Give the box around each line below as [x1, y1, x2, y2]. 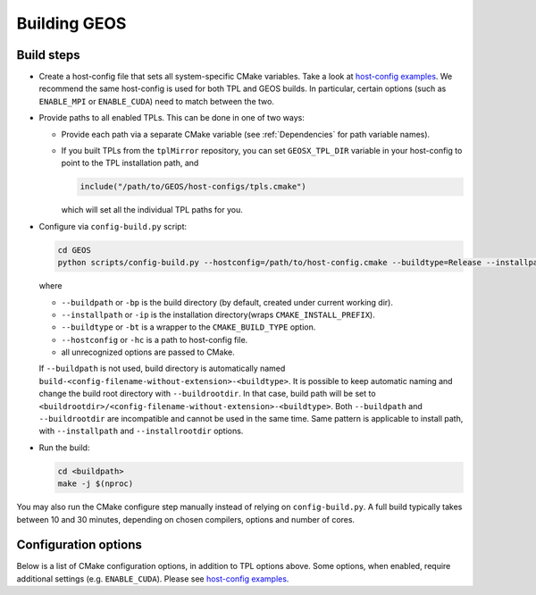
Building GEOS [16, 13, 127, 33]
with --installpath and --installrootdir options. [38, 425, 244, 437]
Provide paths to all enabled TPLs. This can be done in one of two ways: [38, 113, 306, 123]
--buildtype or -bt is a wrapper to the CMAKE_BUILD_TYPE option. [61, 322, 316, 332]
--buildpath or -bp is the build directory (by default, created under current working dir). [61, 297, 393, 307]
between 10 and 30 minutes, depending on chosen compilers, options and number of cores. [16, 514, 356, 524]
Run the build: [38, 442, 90, 453]
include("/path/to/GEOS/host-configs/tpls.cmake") [80, 181, 307, 192]
